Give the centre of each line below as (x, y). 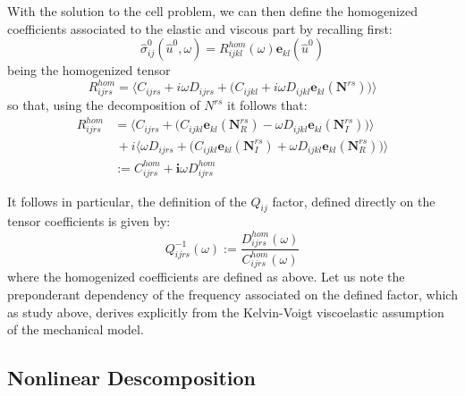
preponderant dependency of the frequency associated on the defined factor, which (232, 294)
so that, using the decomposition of (104, 105)
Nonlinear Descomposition (132, 378)
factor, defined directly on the (354, 201)
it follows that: (267, 105)
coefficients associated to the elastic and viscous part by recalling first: (200, 28)
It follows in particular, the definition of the (127, 201)
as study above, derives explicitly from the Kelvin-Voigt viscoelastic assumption (226, 312)
